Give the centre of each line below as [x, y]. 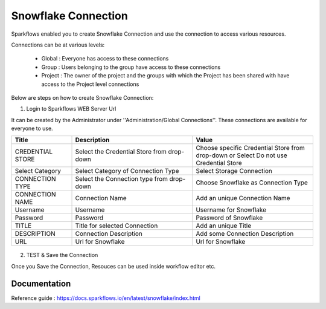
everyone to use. [32, 128]
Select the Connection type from [122, 179]
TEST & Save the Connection [62, 255]
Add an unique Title [224, 226]
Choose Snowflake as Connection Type [252, 183]
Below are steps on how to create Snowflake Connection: [82, 97]
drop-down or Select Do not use [242, 155]
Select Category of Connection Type [127, 171]
